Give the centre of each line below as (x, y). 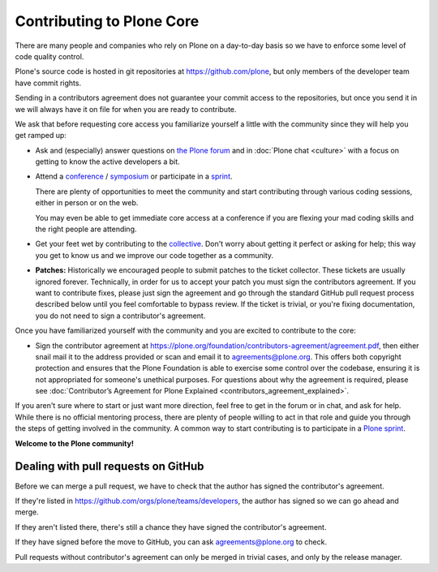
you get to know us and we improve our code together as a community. (155, 255)
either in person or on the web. (87, 203)
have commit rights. (48, 83)
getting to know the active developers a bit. (107, 161)
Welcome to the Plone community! (74, 443)
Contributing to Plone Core (107, 21)
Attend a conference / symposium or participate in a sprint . (134, 176)
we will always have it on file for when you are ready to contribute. (126, 109)
